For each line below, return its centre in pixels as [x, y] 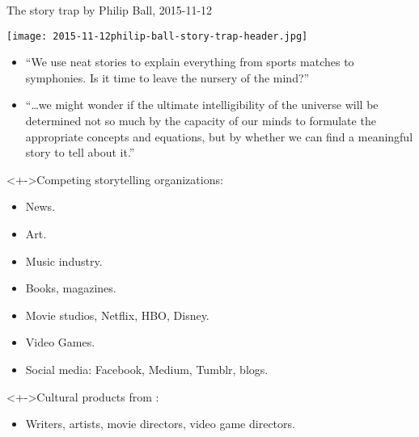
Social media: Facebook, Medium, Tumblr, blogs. [147, 369]
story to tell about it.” [80, 152]
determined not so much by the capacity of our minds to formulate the [201, 121]
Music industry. [64, 261]
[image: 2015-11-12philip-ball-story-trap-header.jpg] [157, 36]
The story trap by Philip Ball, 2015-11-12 [110, 10]
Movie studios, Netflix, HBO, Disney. [117, 315]
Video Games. [60, 342]
